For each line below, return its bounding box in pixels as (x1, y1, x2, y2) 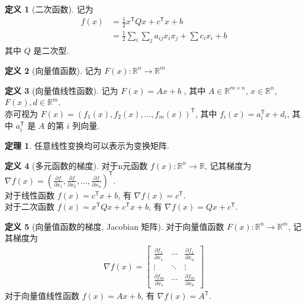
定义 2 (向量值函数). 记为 (5, 64, 102, 76)
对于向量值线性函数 (5, 289, 79, 302)
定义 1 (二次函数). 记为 (5, 3, 94, 15)
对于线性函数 (5, 188, 54, 201)
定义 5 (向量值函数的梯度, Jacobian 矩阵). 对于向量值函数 (5, 220, 224, 232)
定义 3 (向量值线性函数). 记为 (5, 84, 118, 96)
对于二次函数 (5, 200, 54, 213)
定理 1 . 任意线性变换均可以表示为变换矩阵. (5, 139, 169, 151)
